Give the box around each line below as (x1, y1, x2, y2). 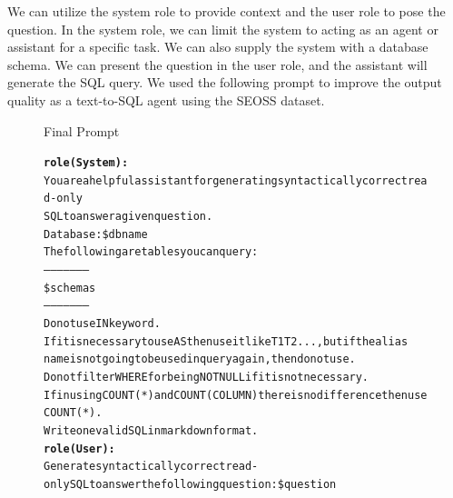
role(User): (44, 442, 115, 455)
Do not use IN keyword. (44, 317, 161, 331)
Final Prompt (44, 121, 120, 140)
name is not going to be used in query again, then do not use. (44, 353, 356, 366)
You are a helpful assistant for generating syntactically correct (44, 174, 408, 187)
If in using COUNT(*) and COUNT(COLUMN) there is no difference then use (44, 388, 428, 402)
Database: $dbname (44, 227, 148, 241)
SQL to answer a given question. (44, 210, 213, 224)
